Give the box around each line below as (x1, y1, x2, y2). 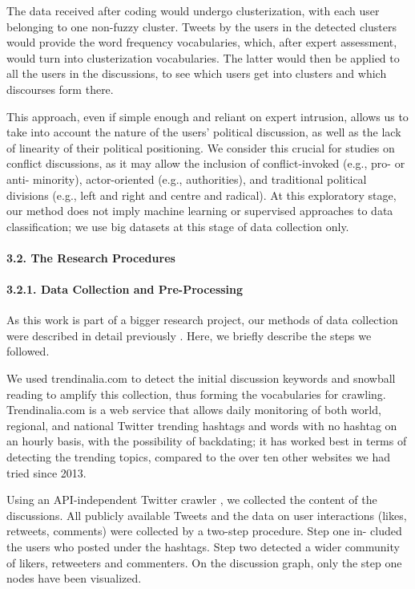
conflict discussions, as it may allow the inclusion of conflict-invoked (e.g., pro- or (6, 155, 405, 172)
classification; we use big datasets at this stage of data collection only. (6, 217, 349, 234)
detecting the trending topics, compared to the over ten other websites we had (6, 449, 391, 465)
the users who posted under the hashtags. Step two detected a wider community (6, 538, 400, 555)
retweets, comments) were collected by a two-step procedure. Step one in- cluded (6, 522, 402, 539)
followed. (6, 343, 50, 359)
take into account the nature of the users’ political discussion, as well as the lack (6, 124, 401, 140)
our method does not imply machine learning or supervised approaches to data (6, 202, 393, 219)
